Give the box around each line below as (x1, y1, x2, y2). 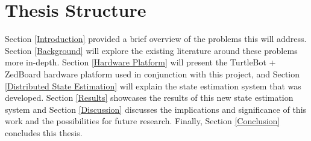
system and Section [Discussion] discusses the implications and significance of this (5, 103, 307, 115)
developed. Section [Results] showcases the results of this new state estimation (5, 91, 294, 104)
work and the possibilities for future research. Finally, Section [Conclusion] (5, 115, 280, 127)
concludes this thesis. (5, 126, 83, 139)
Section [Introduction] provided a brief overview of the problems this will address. (5, 32, 307, 45)
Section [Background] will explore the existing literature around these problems (5, 44, 298, 56)
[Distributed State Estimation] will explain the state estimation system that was (5, 79, 301, 92)
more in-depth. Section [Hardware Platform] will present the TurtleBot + (5, 56, 276, 68)
